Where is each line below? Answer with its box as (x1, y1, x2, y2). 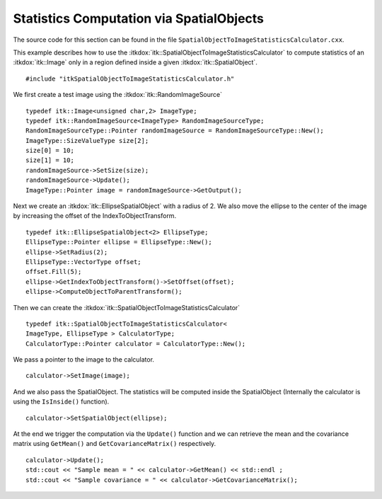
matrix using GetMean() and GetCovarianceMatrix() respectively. (13, 440, 216, 448)
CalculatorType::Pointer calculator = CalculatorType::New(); (25, 340, 246, 348)
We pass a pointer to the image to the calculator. (13, 355, 155, 364)
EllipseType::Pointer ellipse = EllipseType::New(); (25, 238, 212, 246)
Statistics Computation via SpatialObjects (13, 11, 265, 26)
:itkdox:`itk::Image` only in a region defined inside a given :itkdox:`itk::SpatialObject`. (13, 58, 257, 67)
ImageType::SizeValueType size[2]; (25, 137, 149, 144)
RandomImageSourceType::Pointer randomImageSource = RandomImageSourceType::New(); (25, 127, 325, 134)
